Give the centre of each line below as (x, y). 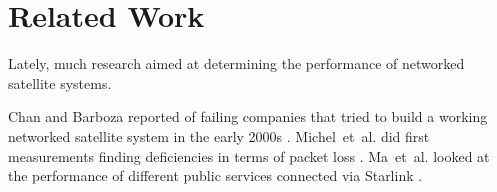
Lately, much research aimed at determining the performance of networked (236, 63)
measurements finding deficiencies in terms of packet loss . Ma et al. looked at (249, 155)
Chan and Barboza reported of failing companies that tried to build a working (248, 116)
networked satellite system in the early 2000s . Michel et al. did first (219, 135)
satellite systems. (60, 82)
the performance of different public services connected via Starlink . (215, 175)
